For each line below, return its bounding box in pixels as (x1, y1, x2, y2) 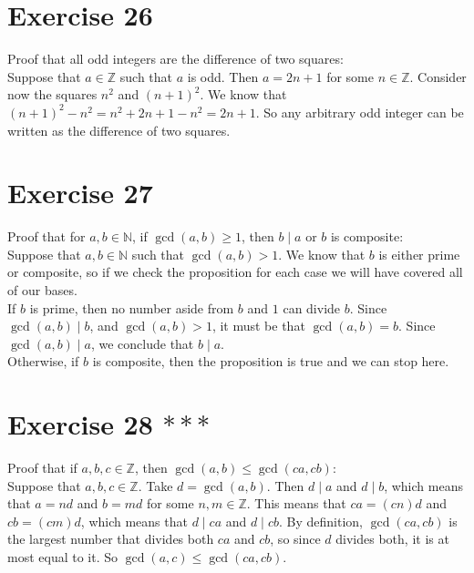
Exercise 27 (7, 174, 153, 211)
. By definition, (278, 511, 363, 530)
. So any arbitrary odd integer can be (255, 102, 464, 121)
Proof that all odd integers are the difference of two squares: (7, 49, 344, 68)
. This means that (246, 494, 346, 513)
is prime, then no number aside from (29, 298, 234, 317)
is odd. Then (187, 67, 259, 86)
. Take (138, 476, 173, 495)
